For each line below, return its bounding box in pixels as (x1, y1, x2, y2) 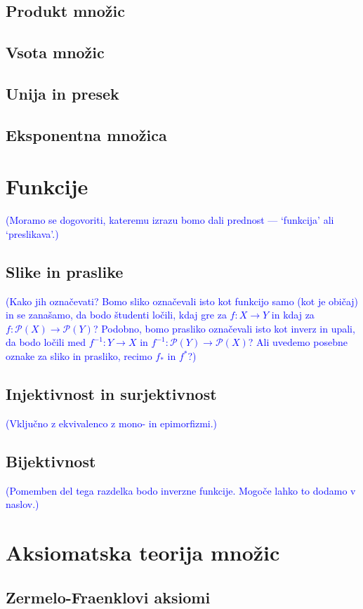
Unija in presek (6, 82, 119, 104)
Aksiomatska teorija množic (6, 537, 280, 566)
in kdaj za (271, 307, 315, 322)
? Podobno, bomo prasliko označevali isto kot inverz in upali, (93, 321, 355, 335)
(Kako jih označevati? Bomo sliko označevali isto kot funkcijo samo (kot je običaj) (6, 293, 359, 308)
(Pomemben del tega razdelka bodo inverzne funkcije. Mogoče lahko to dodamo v (6, 483, 356, 497)
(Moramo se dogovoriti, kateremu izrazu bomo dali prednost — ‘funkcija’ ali (6, 213, 334, 227)
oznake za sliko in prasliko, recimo (6, 349, 152, 363)
